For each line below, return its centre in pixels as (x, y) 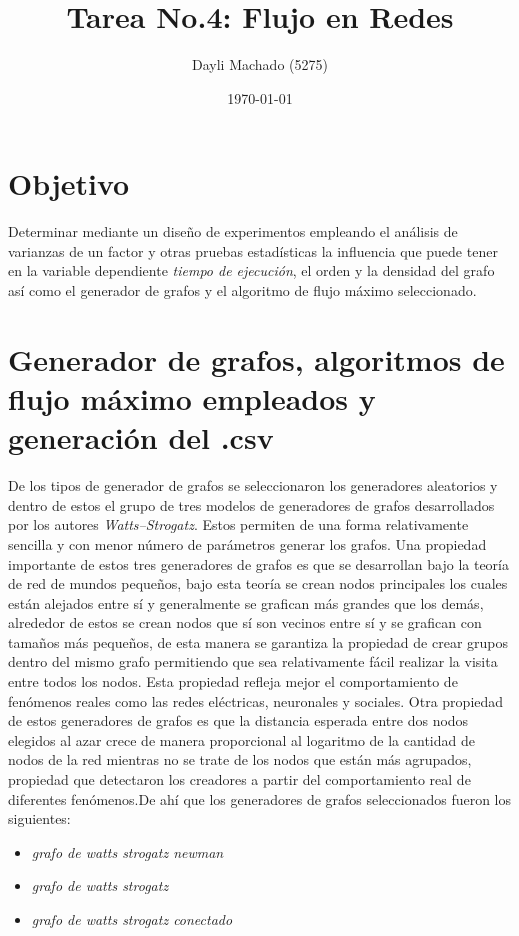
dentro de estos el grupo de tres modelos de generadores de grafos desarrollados (251, 504)
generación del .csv (141, 437)
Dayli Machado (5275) (260, 64)
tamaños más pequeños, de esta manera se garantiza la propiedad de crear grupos (258, 641)
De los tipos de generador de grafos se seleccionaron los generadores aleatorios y (253, 485)
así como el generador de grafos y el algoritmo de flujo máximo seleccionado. (242, 290)
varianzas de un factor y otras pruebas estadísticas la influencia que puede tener (253, 250)
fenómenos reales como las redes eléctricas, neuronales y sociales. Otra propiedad (256, 700)
